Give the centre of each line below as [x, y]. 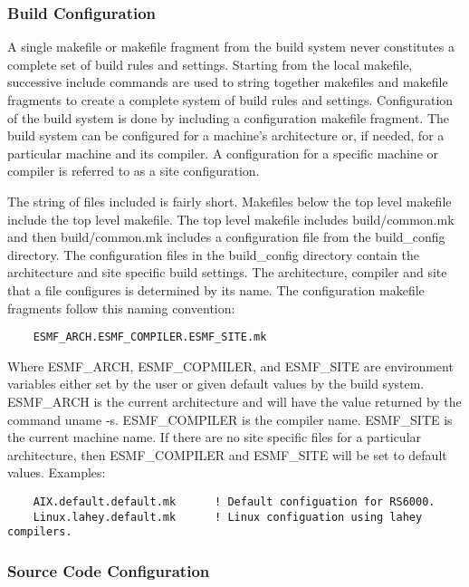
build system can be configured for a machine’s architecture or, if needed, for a [226, 135]
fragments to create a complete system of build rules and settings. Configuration [230, 100]
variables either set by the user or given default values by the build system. [216, 384]
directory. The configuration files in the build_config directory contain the [213, 254]
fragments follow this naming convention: [121, 308]
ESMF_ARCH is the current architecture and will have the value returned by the [234, 401]
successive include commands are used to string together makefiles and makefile [228, 82]
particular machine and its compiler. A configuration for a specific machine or [223, 153]
